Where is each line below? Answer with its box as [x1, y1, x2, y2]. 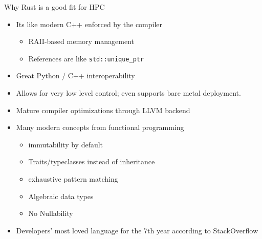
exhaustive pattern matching [28, 173, 118, 184]
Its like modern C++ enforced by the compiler [16, 18, 163, 29]
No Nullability [28, 208, 73, 219]
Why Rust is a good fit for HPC [4, 2, 105, 12]
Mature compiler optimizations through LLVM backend [16, 104, 190, 115]
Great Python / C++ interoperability [16, 70, 135, 81]
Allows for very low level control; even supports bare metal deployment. [16, 88, 241, 98]
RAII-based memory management [28, 36, 134, 47]
